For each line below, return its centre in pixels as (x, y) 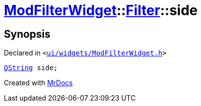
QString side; (31, 68)
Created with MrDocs (38, 83)
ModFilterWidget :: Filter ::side (101, 10)
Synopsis (27, 34)
